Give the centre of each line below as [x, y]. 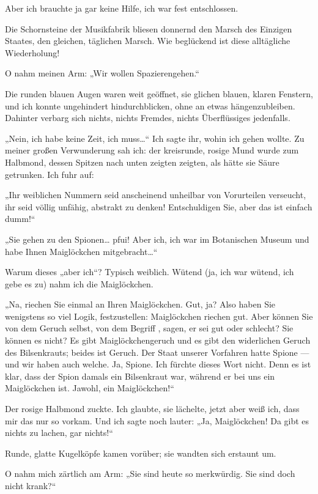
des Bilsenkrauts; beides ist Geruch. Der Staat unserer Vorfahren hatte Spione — [157, 352]
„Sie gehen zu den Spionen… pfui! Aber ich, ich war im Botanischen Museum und [157, 239]
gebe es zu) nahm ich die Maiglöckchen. [79, 283]
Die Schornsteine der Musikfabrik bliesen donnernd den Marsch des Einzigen [149, 28]
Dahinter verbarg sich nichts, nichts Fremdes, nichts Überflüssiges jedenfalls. [148, 118]
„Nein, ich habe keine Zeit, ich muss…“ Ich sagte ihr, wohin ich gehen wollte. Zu [155, 138]
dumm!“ [20, 219]
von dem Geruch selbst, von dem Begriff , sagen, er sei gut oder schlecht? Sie [149, 328]
